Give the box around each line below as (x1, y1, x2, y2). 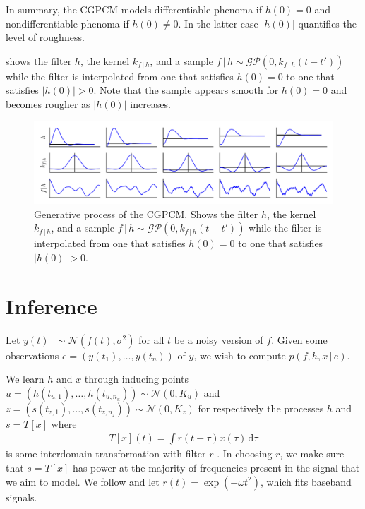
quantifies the (298, 16, 357, 30)
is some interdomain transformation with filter (6, 446, 206, 461)
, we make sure (280, 446, 345, 461)
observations (6, 347, 59, 362)
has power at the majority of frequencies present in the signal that (73, 460, 360, 475)
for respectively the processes (198, 400, 324, 415)
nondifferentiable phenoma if (6, 16, 129, 30)
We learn (6, 371, 44, 386)
